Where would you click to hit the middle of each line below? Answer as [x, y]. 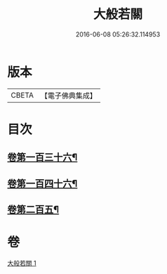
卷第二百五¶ [33, 210]
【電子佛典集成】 [68, 96]
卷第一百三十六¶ [42, 158]
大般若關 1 [22, 263]
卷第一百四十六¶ [42, 183]
